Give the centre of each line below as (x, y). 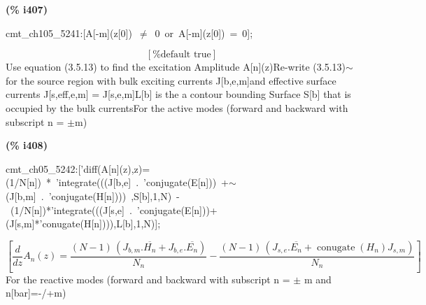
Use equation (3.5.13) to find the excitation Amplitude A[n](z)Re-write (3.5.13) (176, 67)
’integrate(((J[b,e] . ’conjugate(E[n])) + (142, 182)
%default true (182, 55)
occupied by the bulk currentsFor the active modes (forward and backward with (177, 107)
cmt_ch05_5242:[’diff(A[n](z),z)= (78, 168)
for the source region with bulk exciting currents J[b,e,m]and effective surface (171, 80)
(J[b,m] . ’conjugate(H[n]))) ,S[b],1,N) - (93, 196)
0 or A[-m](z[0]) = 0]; (204, 33)
